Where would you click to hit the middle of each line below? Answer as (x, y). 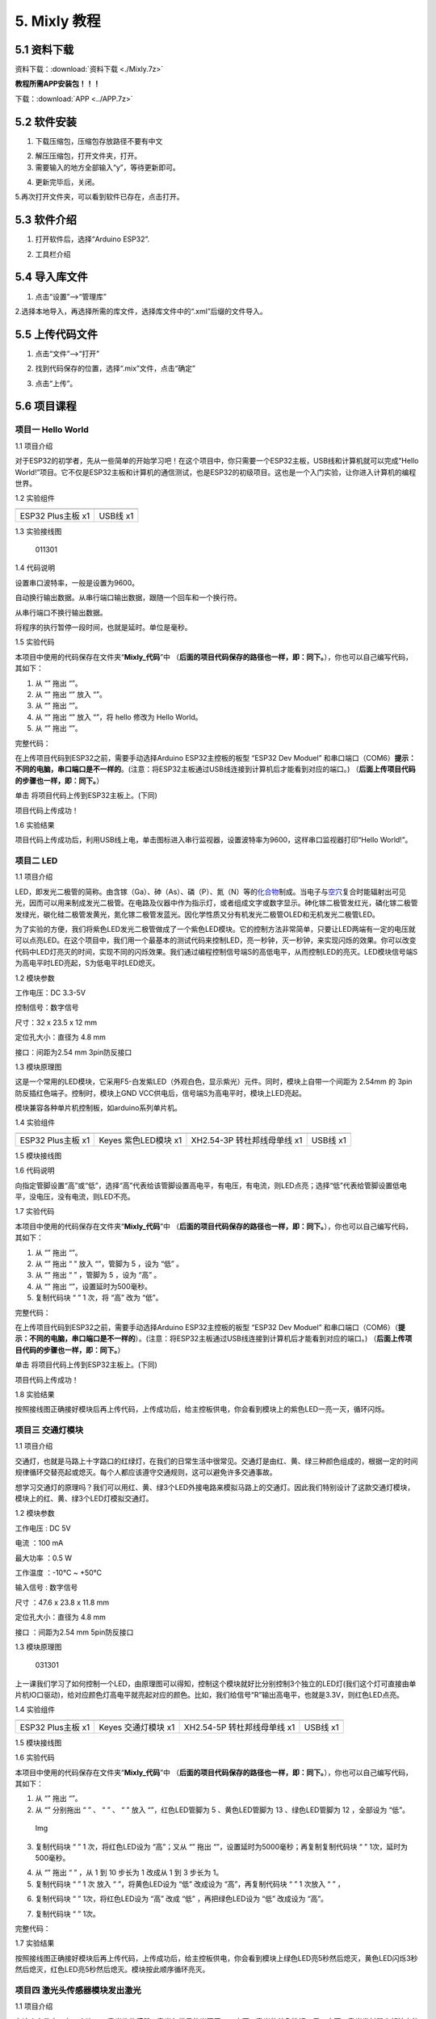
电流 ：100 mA (39, 1543)
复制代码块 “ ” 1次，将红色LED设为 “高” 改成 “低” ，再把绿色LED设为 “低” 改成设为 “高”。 (182, 1899)
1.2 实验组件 (35, 498)
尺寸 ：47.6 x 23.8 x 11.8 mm (62, 1602)
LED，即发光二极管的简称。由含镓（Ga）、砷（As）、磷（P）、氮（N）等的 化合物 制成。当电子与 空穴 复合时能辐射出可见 (211, 892)
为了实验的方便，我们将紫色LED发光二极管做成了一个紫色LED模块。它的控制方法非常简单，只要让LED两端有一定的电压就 (215, 929)
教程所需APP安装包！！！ (58, 84)
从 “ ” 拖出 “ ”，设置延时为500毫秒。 (94, 1286)
